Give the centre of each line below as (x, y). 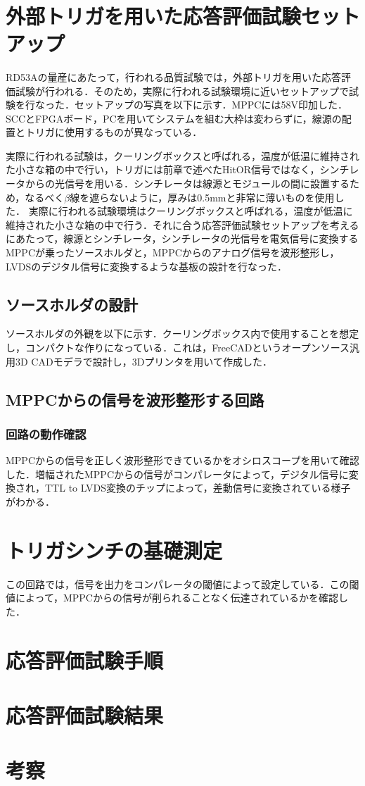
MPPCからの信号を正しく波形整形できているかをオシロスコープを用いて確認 (182, 460)
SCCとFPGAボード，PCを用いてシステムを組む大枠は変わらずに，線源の (174, 118)
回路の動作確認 (46, 433)
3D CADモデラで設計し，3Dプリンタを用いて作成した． (143, 361)
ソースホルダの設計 (72, 304)
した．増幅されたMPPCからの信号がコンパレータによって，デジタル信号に (177, 474)
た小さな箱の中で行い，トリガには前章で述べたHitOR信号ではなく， (163, 169)
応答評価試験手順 (85, 660)
